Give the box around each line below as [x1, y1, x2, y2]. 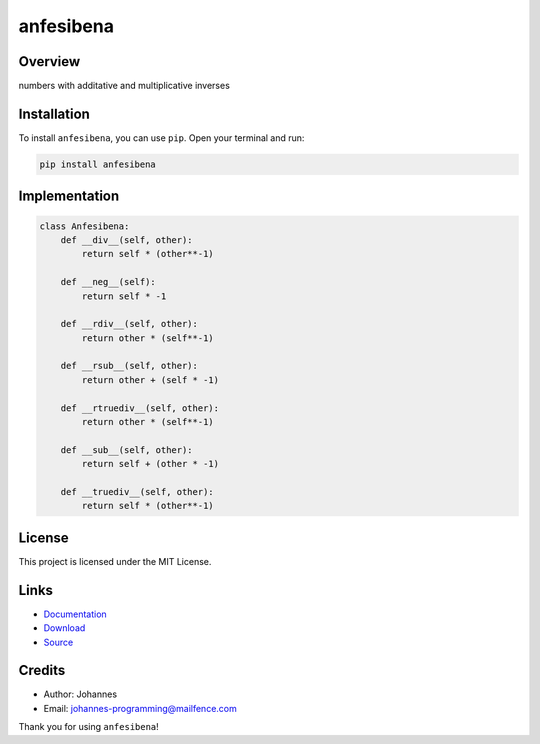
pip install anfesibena [39, 158, 157, 170]
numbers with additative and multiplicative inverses [18, 80, 230, 92]
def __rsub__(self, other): [60, 360, 199, 372]
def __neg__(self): [60, 276, 157, 288]
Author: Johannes [43, 688, 118, 700]
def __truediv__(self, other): [60, 486, 214, 497]
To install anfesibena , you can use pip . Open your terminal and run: [18, 131, 305, 144]
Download [43, 622, 86, 634]
